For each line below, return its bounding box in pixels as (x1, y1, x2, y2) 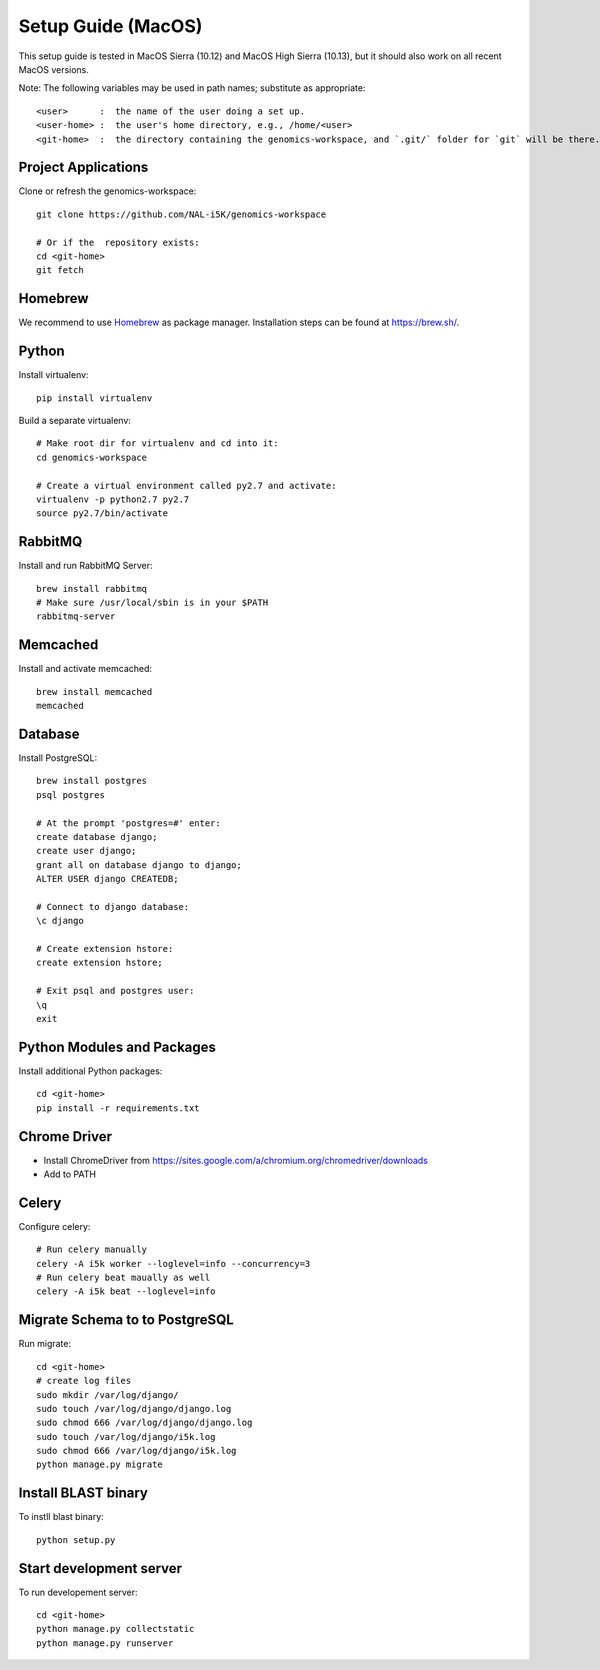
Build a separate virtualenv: (18, 414, 132, 426)
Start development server (18, 1560, 183, 1577)
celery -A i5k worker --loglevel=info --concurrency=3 (36, 1258, 311, 1269)
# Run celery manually (36, 1244, 148, 1255)
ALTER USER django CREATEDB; (36, 873, 179, 885)
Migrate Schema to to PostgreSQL (18, 1311, 234, 1329)
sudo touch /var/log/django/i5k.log (36, 1431, 216, 1442)
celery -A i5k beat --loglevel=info (36, 1286, 216, 1297)
